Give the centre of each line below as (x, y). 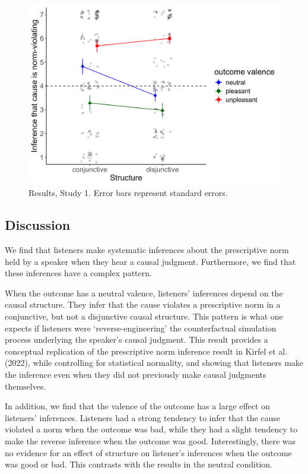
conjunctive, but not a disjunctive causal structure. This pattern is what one (144, 316)
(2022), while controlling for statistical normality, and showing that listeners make (154, 363)
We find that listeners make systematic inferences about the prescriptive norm (147, 250)
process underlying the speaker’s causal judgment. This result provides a (136, 339)
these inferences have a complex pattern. (78, 273)
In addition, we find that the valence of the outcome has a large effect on (137, 406)
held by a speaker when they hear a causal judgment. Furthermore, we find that (150, 261)
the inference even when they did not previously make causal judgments (136, 374)
